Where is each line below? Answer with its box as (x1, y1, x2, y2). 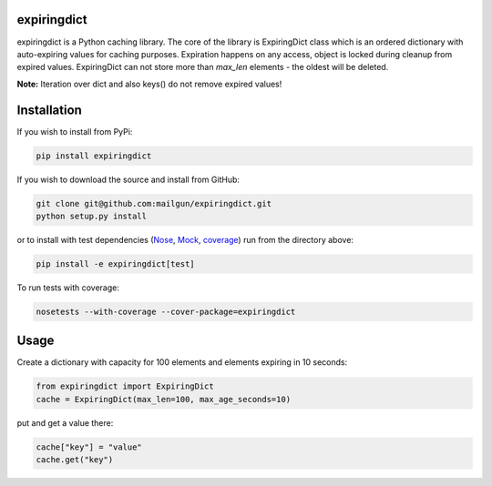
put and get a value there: (16, 417, 114, 428)
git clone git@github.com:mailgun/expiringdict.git (36, 198, 272, 208)
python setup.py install (36, 210, 148, 221)
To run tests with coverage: (16, 282, 120, 293)
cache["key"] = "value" (36, 441, 143, 452)
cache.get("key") (36, 455, 114, 465)
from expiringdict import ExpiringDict (36, 381, 214, 391)
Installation (16, 102, 82, 117)
